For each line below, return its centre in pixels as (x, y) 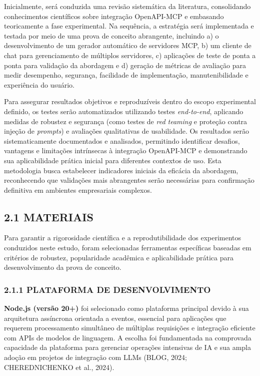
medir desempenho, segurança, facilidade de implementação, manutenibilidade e (126, 75)
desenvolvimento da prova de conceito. (63, 267)
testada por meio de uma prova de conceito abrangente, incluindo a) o (111, 35)
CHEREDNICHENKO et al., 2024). (59, 367)
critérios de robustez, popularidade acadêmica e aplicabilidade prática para (119, 257)
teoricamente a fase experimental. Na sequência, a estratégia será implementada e (129, 26)
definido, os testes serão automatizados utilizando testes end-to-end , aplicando (124, 111)
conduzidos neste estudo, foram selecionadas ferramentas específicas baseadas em (128, 248)
